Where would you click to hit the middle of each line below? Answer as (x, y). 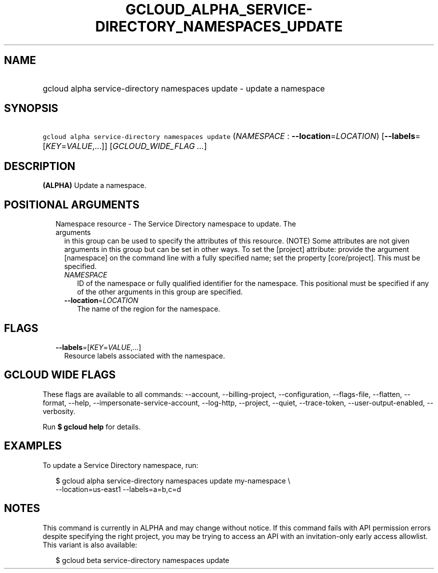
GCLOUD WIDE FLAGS (60, 375)
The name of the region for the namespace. (149, 309)
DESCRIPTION (40, 166)
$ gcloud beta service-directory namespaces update (142, 560)
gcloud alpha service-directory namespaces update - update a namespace (184, 88)
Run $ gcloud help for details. (92, 426)
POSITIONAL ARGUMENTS (72, 204)
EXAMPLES (33, 446)
